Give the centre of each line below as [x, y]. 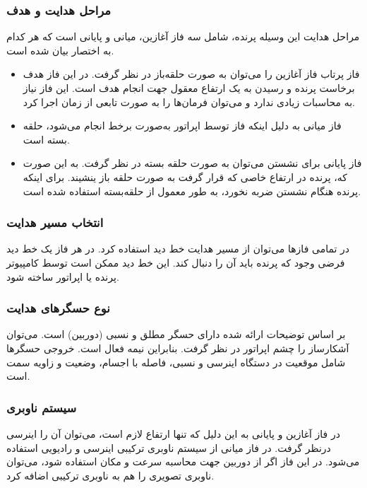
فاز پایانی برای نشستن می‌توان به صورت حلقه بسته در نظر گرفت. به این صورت [192, 163]
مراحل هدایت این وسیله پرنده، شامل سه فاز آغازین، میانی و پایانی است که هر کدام [183, 36]
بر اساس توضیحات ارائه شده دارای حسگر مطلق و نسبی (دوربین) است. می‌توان [176, 334]
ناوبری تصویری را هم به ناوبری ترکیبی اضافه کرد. [110, 475]
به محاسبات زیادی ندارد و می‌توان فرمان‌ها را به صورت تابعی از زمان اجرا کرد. [189, 101]
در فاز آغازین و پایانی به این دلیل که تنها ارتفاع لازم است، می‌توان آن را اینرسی [173, 433]
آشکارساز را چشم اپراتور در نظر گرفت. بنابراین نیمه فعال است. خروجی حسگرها [178, 348]
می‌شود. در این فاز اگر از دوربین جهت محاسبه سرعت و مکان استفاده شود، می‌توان [183, 461]
